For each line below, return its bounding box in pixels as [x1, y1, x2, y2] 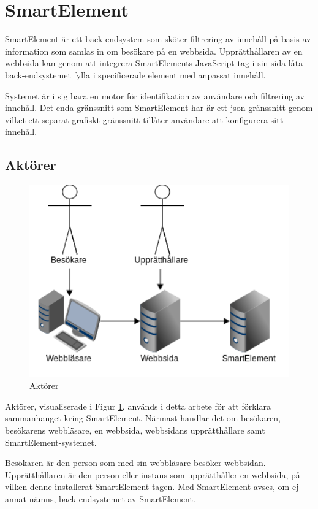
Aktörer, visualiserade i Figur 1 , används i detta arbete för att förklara [5, 399, 271, 412]
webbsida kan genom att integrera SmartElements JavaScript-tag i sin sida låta [5, 56, 303, 69]
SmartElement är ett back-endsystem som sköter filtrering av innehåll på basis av [5, 33, 311, 45]
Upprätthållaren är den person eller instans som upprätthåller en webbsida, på [5, 468, 300, 481]
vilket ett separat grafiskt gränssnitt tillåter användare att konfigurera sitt [5, 113, 284, 126]
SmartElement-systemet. [5, 435, 97, 448]
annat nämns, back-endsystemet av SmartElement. [5, 492, 195, 505]
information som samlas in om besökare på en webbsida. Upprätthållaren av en [5, 44, 303, 57]
